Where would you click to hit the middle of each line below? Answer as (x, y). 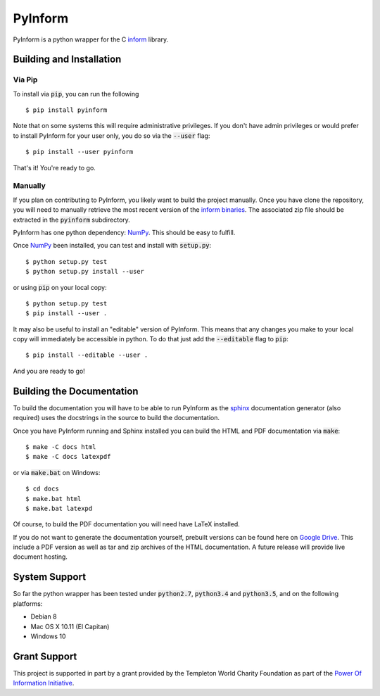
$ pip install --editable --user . (87, 355)
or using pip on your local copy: (60, 287)
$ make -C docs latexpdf (68, 457)
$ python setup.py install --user (85, 272)
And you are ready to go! (49, 371)
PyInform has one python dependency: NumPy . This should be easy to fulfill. (124, 232)
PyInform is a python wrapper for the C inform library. (91, 39)
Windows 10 (48, 636)
